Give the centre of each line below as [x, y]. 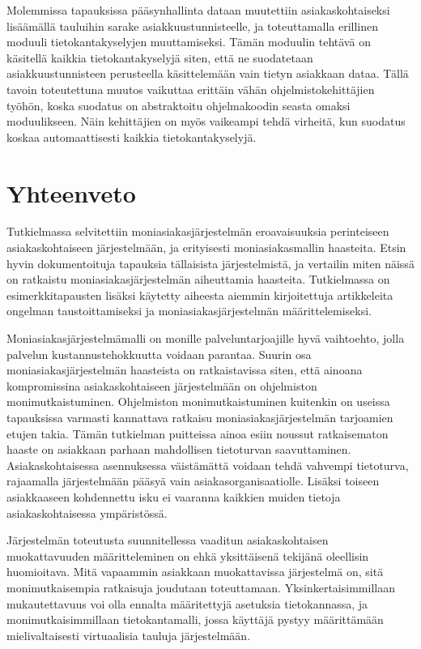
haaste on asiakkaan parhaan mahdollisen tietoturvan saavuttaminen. [179, 449]
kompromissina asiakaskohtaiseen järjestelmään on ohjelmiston [162, 385]
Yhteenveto [71, 192]
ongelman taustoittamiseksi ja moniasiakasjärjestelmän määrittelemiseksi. [189, 311]
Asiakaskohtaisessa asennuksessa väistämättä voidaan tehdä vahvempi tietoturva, [208, 465]
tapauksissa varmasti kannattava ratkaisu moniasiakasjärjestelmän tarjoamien [200, 417]
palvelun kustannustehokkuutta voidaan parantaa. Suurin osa [159, 354]
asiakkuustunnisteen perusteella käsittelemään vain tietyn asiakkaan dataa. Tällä [208, 73]
